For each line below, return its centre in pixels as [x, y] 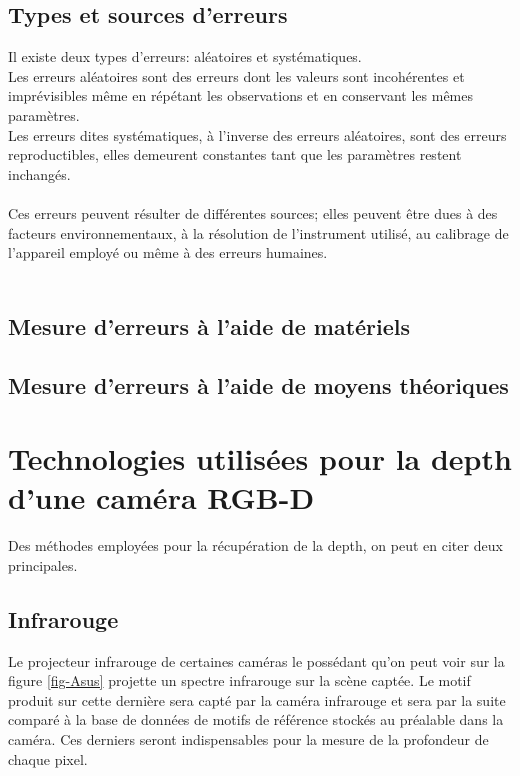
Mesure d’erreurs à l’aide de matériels [209, 325]
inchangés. [39, 173]
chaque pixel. [48, 758]
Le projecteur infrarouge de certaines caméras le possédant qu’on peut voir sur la [256, 660]
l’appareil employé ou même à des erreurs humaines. [168, 252]
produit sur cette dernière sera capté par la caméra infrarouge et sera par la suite [257, 699]
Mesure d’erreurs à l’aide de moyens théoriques [258, 384]
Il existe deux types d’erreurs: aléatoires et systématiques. [185, 56]
